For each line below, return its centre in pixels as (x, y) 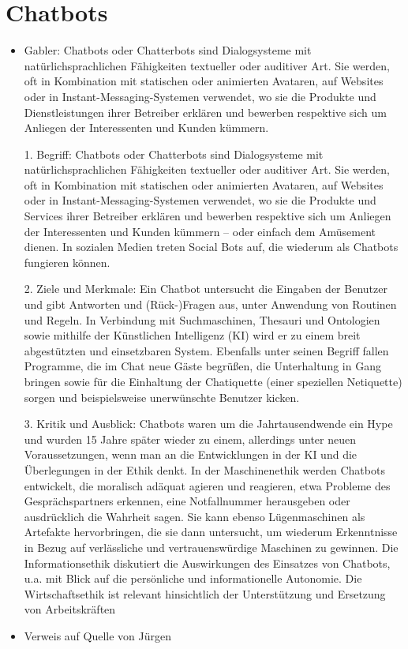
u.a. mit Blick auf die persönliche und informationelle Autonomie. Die (193, 578)
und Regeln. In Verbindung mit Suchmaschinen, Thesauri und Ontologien (202, 319)
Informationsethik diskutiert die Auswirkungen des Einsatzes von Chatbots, (207, 563)
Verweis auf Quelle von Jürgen (98, 635)
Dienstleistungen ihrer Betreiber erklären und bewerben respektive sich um (205, 112)
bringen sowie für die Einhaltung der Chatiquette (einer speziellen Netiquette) (213, 381)
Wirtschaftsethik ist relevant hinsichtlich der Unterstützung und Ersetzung (205, 593)
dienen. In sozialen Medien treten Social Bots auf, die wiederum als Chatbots (211, 247)
